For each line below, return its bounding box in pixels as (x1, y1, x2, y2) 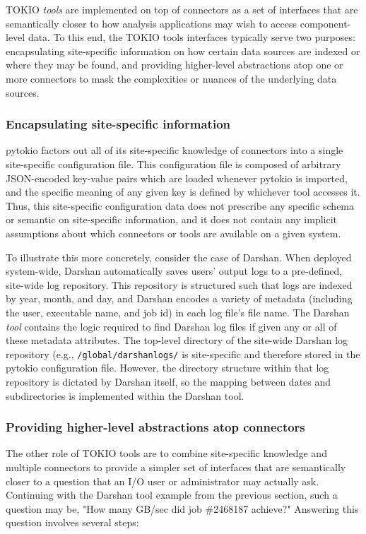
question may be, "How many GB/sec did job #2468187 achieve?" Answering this (6, 501, 359, 516)
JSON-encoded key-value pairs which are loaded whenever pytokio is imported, (6, 170, 348, 185)
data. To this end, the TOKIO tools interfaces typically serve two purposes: (28, 30, 355, 44)
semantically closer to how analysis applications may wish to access (6, 16, 297, 30)
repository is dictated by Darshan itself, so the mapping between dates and (6, 374, 331, 388)
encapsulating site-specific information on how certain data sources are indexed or (6, 43, 360, 58)
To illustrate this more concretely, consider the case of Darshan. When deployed (6, 249, 352, 264)
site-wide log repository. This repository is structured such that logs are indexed (6, 277, 353, 292)
